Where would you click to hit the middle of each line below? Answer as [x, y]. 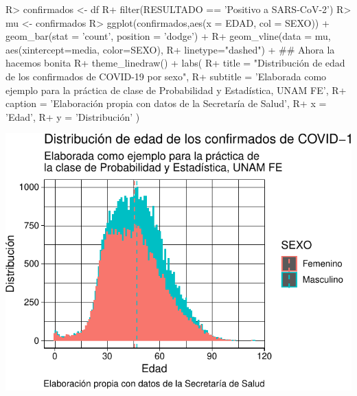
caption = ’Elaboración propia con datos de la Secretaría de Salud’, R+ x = [166, 103]
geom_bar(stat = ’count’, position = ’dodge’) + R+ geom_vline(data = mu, [168, 36]
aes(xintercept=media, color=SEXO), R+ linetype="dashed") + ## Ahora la [170, 49]
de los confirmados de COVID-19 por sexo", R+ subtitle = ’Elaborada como [166, 76]
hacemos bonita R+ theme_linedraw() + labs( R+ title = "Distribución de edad [175, 63]
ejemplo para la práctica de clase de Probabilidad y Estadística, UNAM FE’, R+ [176, 90]
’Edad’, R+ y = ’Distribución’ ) [73, 116]
